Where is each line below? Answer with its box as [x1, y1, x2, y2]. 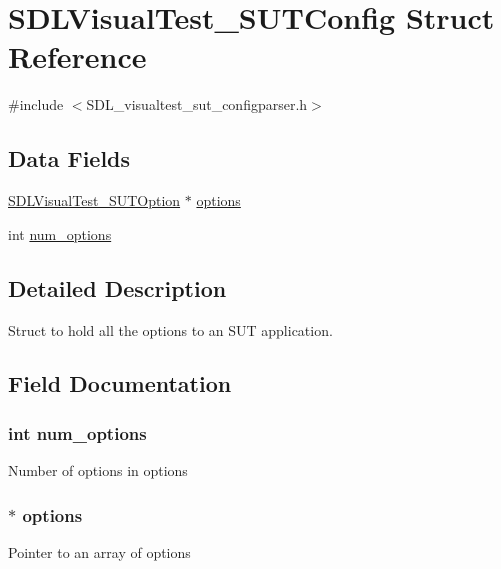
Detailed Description [8, 272, 227, 303]
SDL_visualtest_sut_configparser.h [86, 94, 308, 115]
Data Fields [8, 143, 131, 174]
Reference [8, 36, 147, 77]
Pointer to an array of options [8, 541, 191, 562]
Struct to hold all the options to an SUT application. [8, 319, 333, 340]
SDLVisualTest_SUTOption [8, 190, 181, 211]
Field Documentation [8, 368, 232, 399]
